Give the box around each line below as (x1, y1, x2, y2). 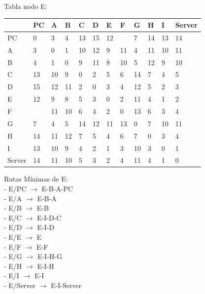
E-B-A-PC (41, 184, 73, 194)
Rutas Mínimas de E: (4, 174, 68, 184)
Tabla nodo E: (4, 1, 47, 11)
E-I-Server (51, 280, 82, 290)
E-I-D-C (37, 212, 62, 222)
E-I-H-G (37, 251, 62, 261)
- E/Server (4, 280, 36, 290)
